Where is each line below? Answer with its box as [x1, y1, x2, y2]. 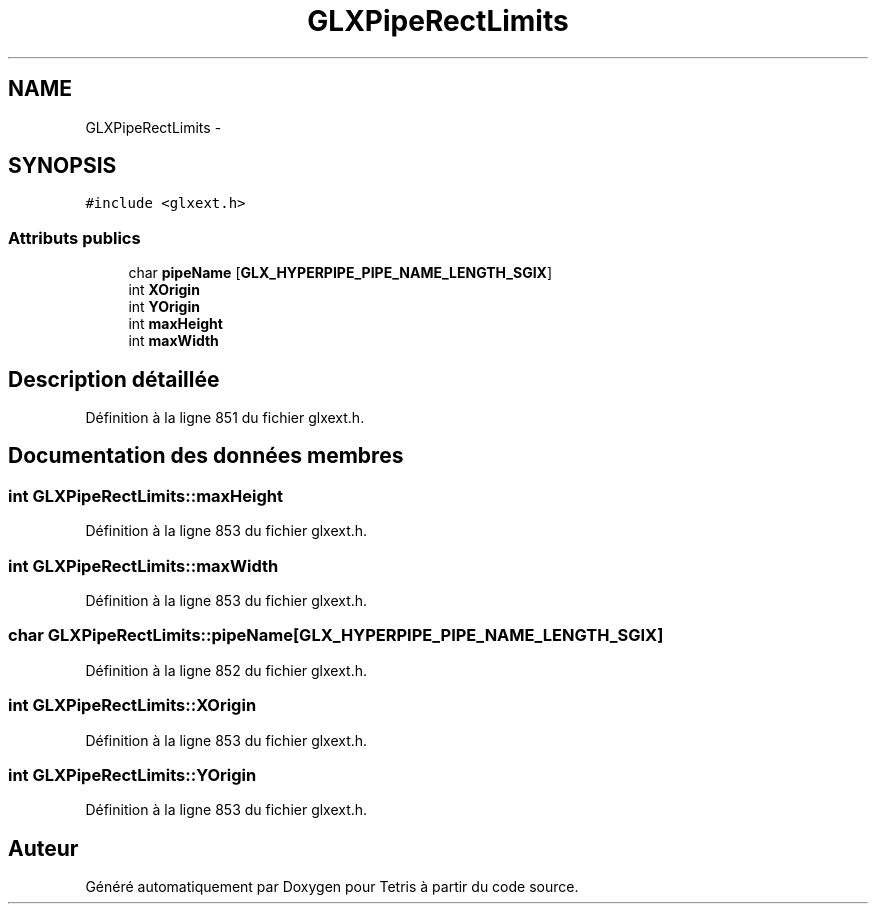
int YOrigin [128, 298, 200, 316]
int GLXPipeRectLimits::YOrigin [8, 764, 257, 785]
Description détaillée [8, 366, 220, 392]
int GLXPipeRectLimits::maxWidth [8, 555, 279, 576]
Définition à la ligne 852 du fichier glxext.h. [85, 661, 368, 679]
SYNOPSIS [8, 153, 117, 179]
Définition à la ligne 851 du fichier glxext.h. [85, 409, 365, 427]
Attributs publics [8, 227, 141, 248]
